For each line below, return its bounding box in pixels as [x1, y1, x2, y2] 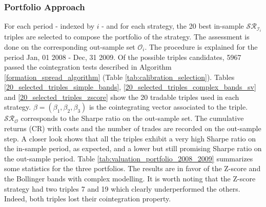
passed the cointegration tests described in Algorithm [4, 61, 172, 72]
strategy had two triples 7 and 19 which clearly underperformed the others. [4, 183, 240, 194]
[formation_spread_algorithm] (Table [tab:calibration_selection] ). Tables [4, 71, 235, 82]
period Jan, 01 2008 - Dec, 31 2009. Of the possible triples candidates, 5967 [4, 51, 241, 62]
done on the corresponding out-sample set [4, 41, 135, 52]
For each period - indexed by [4, 20, 95, 31]
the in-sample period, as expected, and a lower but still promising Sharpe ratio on [4, 143, 262, 154]
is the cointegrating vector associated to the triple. [89, 101, 248, 112]
